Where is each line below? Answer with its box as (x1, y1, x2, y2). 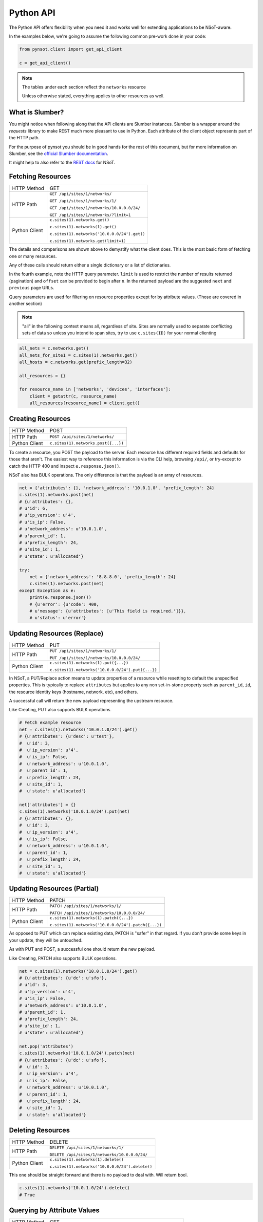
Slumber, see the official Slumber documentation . (9, 151, 108, 156)
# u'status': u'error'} (29, 615, 86, 621)
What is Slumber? (9, 108, 64, 117)
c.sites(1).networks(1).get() (49, 224, 117, 230)
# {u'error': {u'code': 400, (29, 601, 99, 607)
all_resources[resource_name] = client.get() (29, 400, 140, 406)
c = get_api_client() (19, 60, 71, 65)
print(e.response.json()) (29, 594, 92, 600)
